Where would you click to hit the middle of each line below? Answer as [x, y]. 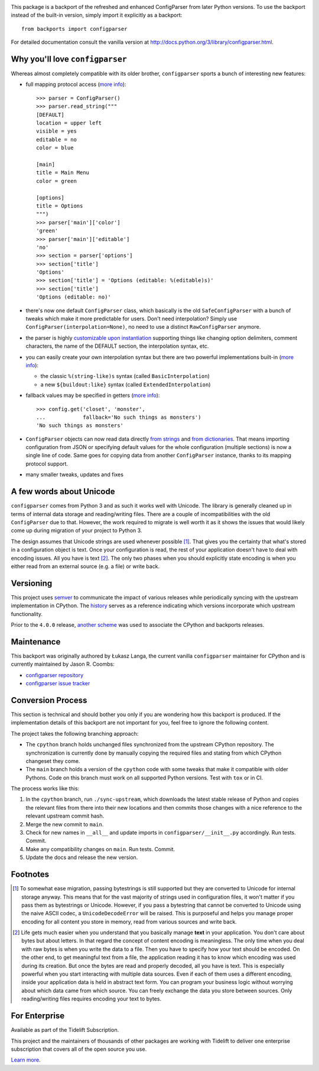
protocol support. [47, 464]
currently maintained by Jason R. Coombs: [63, 664]
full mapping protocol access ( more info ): [76, 84]
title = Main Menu [63, 173]
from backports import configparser [74, 29]
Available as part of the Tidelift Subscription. [65, 1030]
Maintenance [36, 642]
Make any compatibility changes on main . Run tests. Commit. [100, 849]
